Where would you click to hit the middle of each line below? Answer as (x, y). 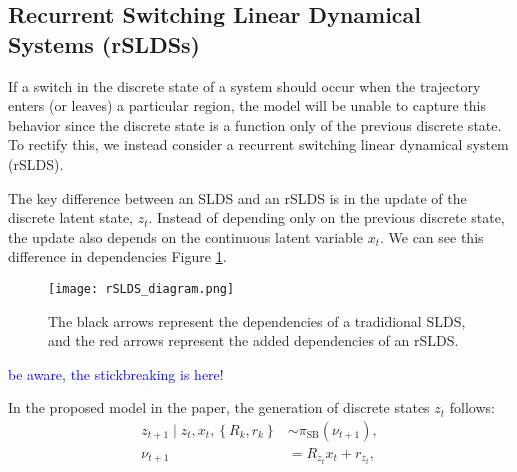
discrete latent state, (71, 217)
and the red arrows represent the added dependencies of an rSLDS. (253, 340)
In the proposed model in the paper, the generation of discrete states (219, 407)
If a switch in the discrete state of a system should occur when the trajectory (244, 85)
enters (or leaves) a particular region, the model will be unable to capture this (247, 105)
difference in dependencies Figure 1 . (117, 256)
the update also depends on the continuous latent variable (185, 236)
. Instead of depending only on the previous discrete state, (326, 217)
